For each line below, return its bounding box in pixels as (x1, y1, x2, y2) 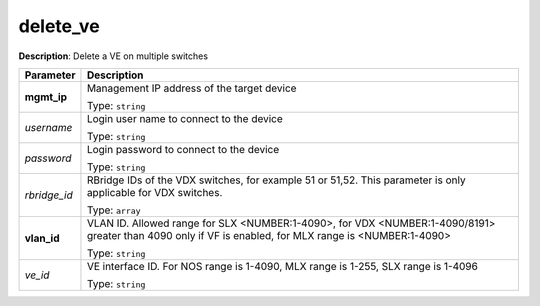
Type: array (86, 203, 141, 217)
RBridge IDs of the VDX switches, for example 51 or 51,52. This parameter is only (86, 173, 466, 187)
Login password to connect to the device (86, 142, 280, 156)
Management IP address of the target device (86, 81, 297, 95)
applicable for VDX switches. (86, 185, 223, 199)
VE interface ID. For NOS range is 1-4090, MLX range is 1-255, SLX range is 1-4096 (86, 259, 479, 273)
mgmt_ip (24, 90, 68, 104)
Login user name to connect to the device (86, 111, 284, 125)
